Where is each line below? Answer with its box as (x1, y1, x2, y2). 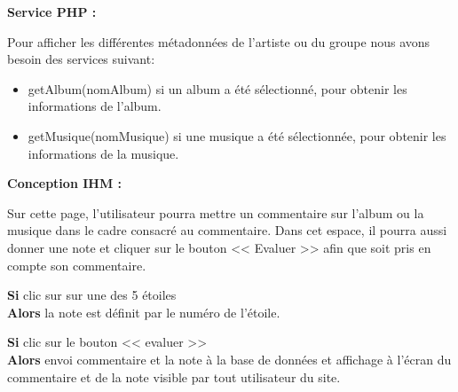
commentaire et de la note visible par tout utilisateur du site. (7, 367, 341, 386)
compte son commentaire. (7, 255, 146, 274)
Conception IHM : (7, 174, 122, 192)
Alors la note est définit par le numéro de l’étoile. (7, 302, 280, 321)
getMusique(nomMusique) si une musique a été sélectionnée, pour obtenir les (28, 126, 446, 145)
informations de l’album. (28, 97, 162, 115)
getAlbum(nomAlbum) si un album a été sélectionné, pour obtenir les (28, 79, 407, 98)
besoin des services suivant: (7, 50, 155, 68)
